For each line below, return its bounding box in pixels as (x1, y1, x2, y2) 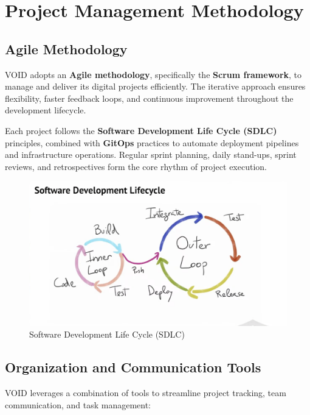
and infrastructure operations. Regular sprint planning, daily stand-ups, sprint (5, 148, 297, 161)
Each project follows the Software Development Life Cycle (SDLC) (5, 124, 277, 137)
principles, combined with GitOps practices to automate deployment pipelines (5, 136, 299, 149)
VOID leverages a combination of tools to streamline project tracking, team (5, 386, 286, 399)
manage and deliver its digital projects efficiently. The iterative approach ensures (5, 80, 306, 93)
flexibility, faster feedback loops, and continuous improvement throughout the (5, 91, 294, 104)
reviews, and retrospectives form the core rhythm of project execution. (5, 160, 267, 172)
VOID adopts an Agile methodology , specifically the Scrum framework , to (5, 68, 302, 80)
